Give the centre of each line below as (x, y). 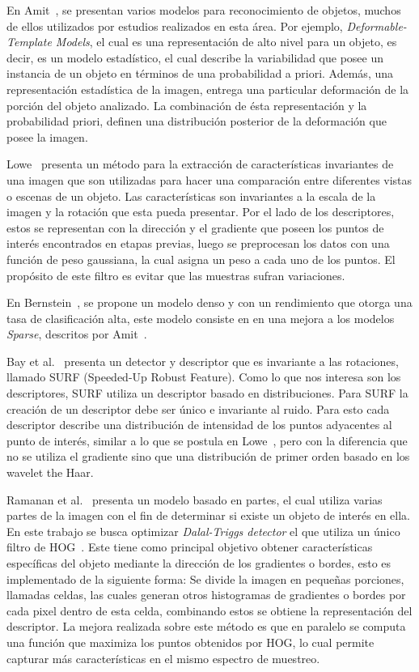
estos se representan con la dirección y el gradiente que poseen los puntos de (195, 227)
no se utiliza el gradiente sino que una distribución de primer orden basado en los (208, 456)
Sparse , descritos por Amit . (77, 334)
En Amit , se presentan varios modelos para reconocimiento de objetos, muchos (204, 10)
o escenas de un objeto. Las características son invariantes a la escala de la (191, 196)
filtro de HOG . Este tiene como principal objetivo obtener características (190, 547)
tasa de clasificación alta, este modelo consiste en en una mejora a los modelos (201, 318)
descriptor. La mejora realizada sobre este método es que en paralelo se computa (206, 626)
